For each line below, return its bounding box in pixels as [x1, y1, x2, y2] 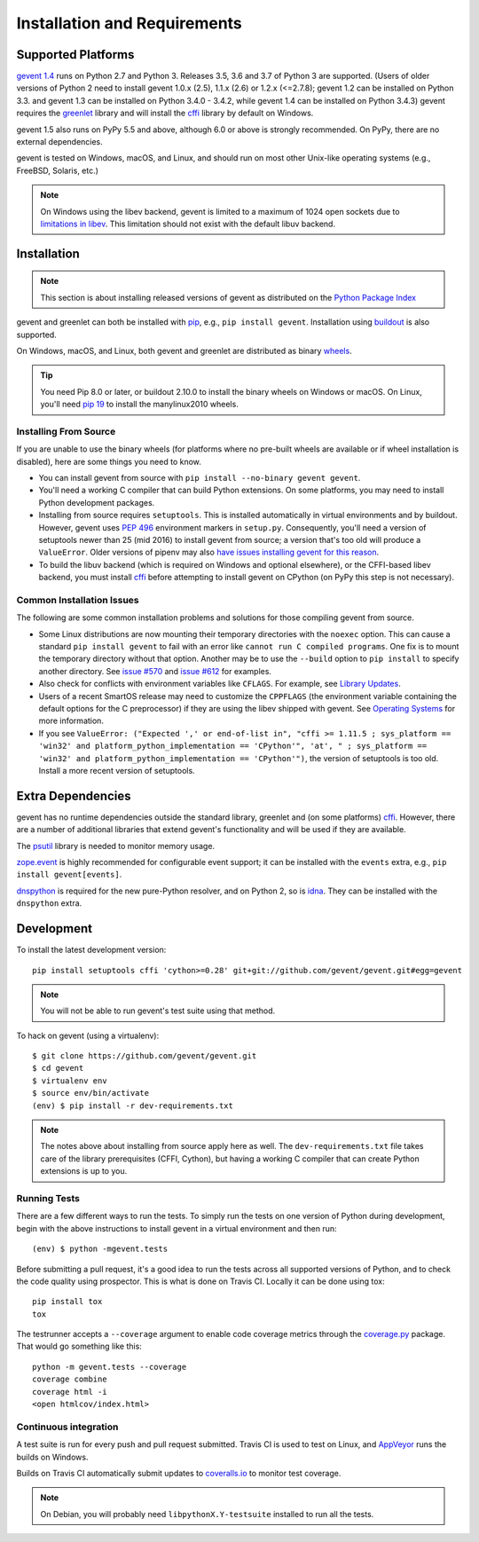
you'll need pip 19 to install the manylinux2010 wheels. [40, 399, 239, 410]
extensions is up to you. [40, 1166, 128, 1176]
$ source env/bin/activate [32, 1088, 150, 1098]
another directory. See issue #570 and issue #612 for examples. [38, 665, 272, 676]
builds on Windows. [16, 1452, 89, 1462]
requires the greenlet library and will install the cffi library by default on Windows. [16, 107, 314, 119]
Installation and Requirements [16, 13, 243, 33]
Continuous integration [16, 1420, 119, 1433]
